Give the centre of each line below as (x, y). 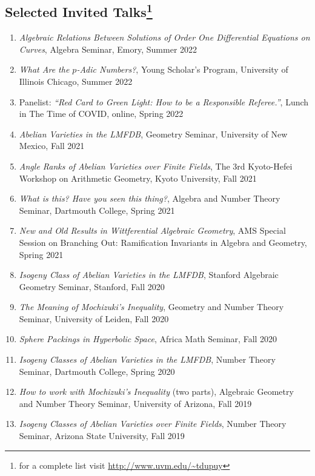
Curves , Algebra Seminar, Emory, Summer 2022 (108, 49)
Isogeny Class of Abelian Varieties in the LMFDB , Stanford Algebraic (149, 275)
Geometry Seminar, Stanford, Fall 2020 (92, 286)
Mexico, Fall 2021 (52, 146)
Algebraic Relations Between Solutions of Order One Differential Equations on (164, 37)
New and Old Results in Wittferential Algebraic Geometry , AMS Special (152, 230)
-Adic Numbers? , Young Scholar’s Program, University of (182, 69)
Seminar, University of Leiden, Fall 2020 (94, 318)
